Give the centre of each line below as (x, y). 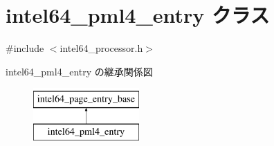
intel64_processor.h (101, 48)
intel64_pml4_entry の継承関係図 (79, 71)
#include (25, 48)
